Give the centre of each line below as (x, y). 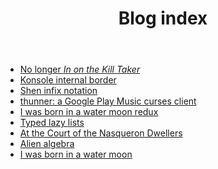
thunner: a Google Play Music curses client (108, 101)
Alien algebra (47, 144)
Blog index (163, 18)
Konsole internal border (68, 80)
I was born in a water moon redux (89, 112)
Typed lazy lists (52, 123)
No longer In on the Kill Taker (80, 69)
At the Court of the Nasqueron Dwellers (101, 133)
